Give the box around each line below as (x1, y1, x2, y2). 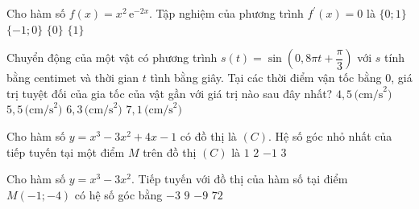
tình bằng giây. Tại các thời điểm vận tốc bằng (150, 69, 382, 86)
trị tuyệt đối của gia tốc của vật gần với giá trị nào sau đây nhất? (6, 84, 333, 101)
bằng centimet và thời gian (6, 69, 139, 86)
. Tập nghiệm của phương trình (149, 5, 304, 21)
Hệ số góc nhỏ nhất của (275, 127, 392, 144)
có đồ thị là (180, 127, 237, 144)
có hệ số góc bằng (74, 186, 163, 203)
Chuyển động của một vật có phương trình (6, 49, 218, 66)
